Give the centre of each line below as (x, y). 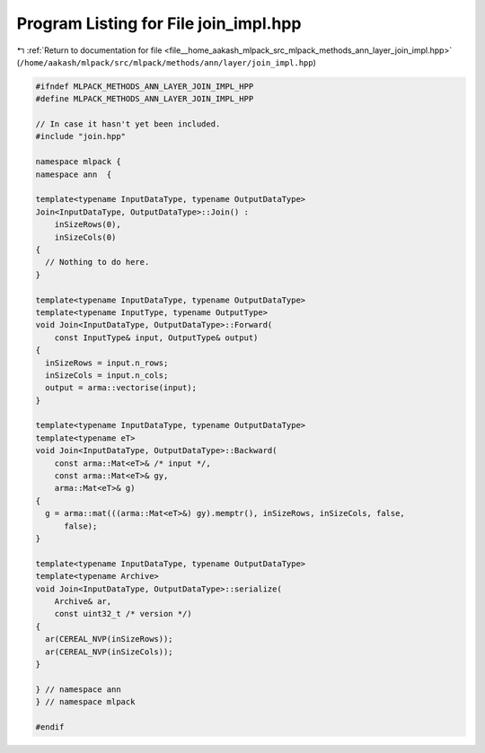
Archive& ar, (83, 601)
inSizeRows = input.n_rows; (107, 363)
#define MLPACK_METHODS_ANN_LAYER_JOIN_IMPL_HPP (145, 99)
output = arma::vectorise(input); (121, 388)
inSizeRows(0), (88, 225)
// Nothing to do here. (97, 262)
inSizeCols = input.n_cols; (107, 375)
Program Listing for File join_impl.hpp (159, 23)
